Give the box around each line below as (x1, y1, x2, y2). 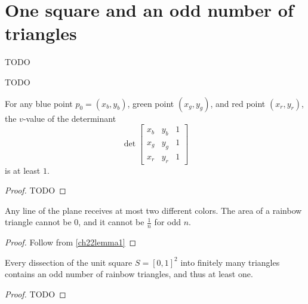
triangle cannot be (5, 216, 72, 228)
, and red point (210, 97, 266, 109)
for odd (154, 216, 181, 228)
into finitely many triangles (180, 256, 280, 268)
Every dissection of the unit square (5, 256, 133, 268)
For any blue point (5, 97, 73, 109)
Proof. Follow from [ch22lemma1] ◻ (5, 236, 137, 248)
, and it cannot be (78, 216, 144, 228)
